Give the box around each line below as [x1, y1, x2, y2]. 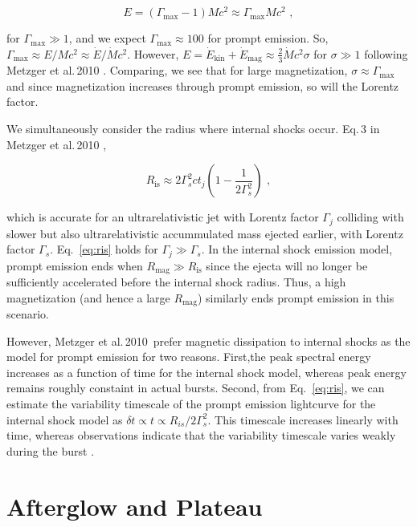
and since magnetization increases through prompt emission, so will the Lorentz [6, 77, 399, 94]
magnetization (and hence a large [6, 289, 170, 306]
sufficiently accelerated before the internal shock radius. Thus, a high [6, 274, 346, 290]
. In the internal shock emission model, [201, 241, 393, 257]
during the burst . [6, 442, 95, 459]
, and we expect [68, 30, 146, 47]
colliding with [337, 209, 404, 225]
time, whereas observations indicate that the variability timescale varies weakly [6, 427, 396, 444]
